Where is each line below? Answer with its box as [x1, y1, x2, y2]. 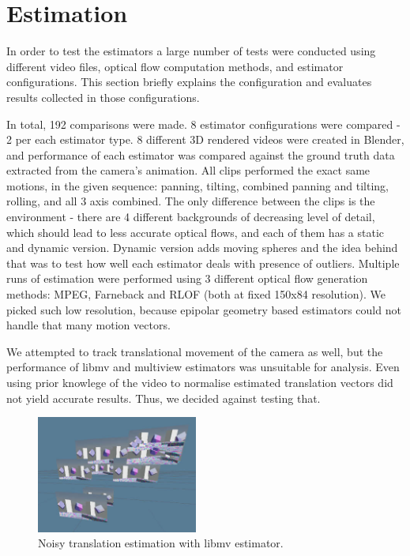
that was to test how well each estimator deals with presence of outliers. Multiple [6, 254, 400, 271]
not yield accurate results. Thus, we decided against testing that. [6, 389, 321, 406]
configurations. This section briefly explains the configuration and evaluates [6, 73, 372, 90]
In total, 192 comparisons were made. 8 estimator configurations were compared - [6, 115, 401, 132]
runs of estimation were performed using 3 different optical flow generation [6, 270, 368, 287]
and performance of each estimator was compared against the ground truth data [6, 146, 395, 163]
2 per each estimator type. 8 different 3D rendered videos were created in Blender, [6, 131, 404, 148]
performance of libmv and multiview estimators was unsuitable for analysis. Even [6, 359, 400, 375]
